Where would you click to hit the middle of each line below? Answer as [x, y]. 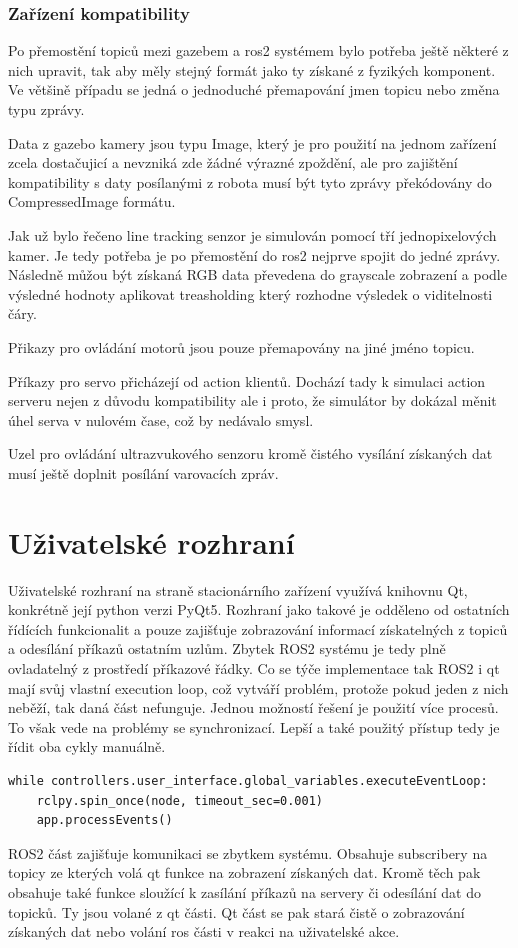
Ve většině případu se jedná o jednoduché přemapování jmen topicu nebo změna [254, 89]
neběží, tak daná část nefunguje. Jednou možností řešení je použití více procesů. [253, 707]
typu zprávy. [46, 109]
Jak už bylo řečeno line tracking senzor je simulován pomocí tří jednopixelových [252, 234]
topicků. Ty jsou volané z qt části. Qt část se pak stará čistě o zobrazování [236, 911]
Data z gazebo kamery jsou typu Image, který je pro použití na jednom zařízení [252, 142]
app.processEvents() [104, 820]
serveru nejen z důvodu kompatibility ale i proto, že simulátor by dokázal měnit [252, 400]
